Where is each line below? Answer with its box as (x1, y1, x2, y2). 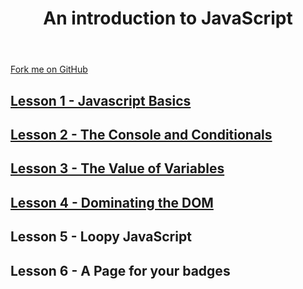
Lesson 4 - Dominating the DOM (10, 194, 214, 211)
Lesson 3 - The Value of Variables (10, 160, 225, 177)
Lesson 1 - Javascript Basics (10, 92, 192, 109)
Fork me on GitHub (10, 63, 88, 76)
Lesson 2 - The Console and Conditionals (10, 126, 273, 143)
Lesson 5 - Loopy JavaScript (10, 228, 192, 246)
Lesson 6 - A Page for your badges (10, 262, 231, 279)
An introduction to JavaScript (43, 7, 293, 30)
